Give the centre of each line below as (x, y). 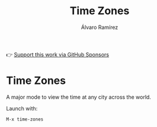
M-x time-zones (25, 119)
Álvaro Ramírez (100, 27)
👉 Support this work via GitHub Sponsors (58, 54)
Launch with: (22, 108)
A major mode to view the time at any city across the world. (78, 97)
